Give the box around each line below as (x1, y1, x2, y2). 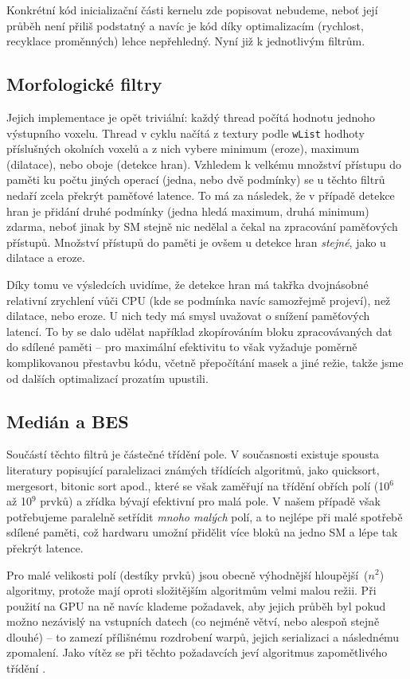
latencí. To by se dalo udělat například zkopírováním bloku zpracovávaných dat (6, 322, 392, 339)
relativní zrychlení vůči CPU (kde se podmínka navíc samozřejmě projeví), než (6, 291, 391, 308)
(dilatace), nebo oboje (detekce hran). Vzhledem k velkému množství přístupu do (6, 155, 402, 172)
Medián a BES (6, 408, 129, 433)
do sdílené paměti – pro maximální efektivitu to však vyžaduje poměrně (6, 338, 357, 355)
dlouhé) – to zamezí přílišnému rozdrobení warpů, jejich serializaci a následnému (6, 628, 400, 645)
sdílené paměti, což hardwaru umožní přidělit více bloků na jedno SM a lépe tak (6, 524, 398, 540)
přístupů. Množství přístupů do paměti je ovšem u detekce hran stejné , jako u (6, 233, 386, 250)
